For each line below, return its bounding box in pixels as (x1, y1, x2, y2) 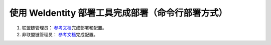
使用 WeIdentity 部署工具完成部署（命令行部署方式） (9, 7, 228, 18)
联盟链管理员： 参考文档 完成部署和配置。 (22, 25, 107, 31)
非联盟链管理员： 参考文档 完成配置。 (22, 31, 98, 37)
